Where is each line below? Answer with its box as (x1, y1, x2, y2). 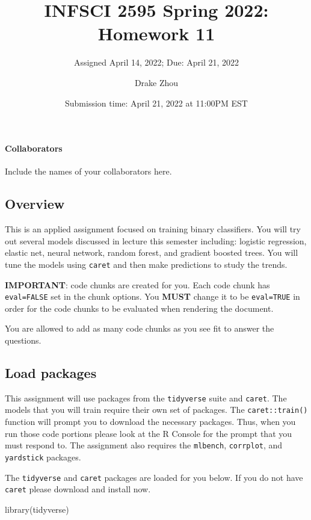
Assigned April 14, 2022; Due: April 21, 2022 (73, 56, 239, 69)
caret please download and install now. (5, 483, 151, 495)
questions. (5, 333, 42, 346)
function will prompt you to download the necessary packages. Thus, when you (5, 415, 296, 428)
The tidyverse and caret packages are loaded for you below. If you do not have (5, 471, 303, 483)
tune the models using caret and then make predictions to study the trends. (5, 258, 288, 270)
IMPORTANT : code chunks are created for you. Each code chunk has (5, 278, 270, 291)
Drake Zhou (134, 76, 179, 88)
